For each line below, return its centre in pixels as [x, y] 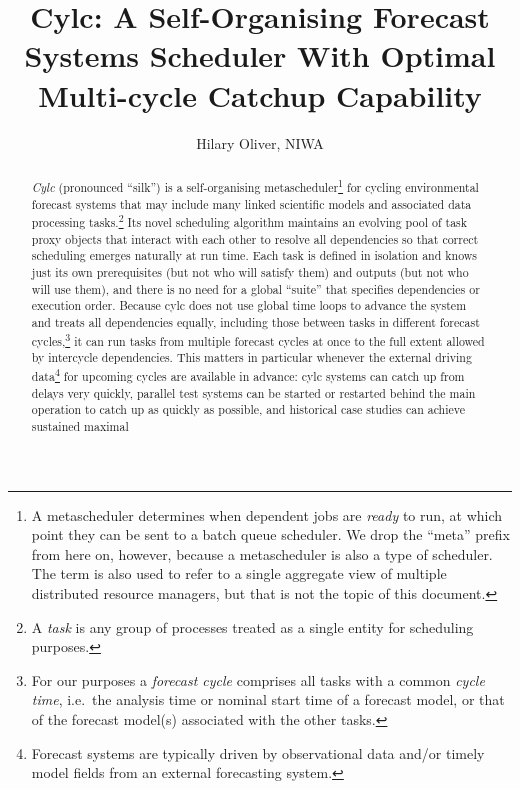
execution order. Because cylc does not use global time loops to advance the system [249, 305]
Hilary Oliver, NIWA [260, 142]
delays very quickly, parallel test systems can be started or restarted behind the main [253, 392]
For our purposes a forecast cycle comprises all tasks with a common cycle [258, 679]
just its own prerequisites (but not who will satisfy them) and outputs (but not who [250, 272]
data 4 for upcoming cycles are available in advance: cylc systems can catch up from [248, 374]
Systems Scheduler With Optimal [260, 55]
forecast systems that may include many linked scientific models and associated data [251, 203]
